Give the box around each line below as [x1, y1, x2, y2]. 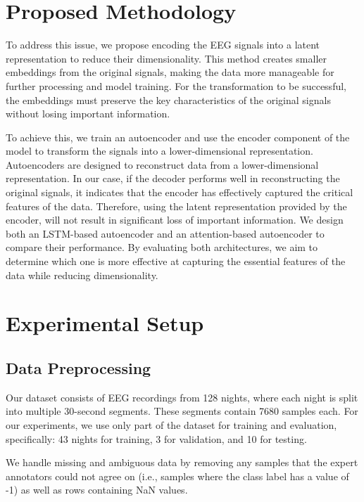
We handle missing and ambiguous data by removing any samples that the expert [6, 455, 358, 470]
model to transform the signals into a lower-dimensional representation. [6, 143, 313, 158]
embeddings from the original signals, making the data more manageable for [6, 65, 334, 79]
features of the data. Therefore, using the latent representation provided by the [6, 198, 347, 213]
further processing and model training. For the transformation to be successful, [6, 78, 346, 93]
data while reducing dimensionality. [6, 267, 158, 282]
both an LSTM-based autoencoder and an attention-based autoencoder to [6, 226, 325, 240]
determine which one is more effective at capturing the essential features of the [6, 254, 346, 269]
